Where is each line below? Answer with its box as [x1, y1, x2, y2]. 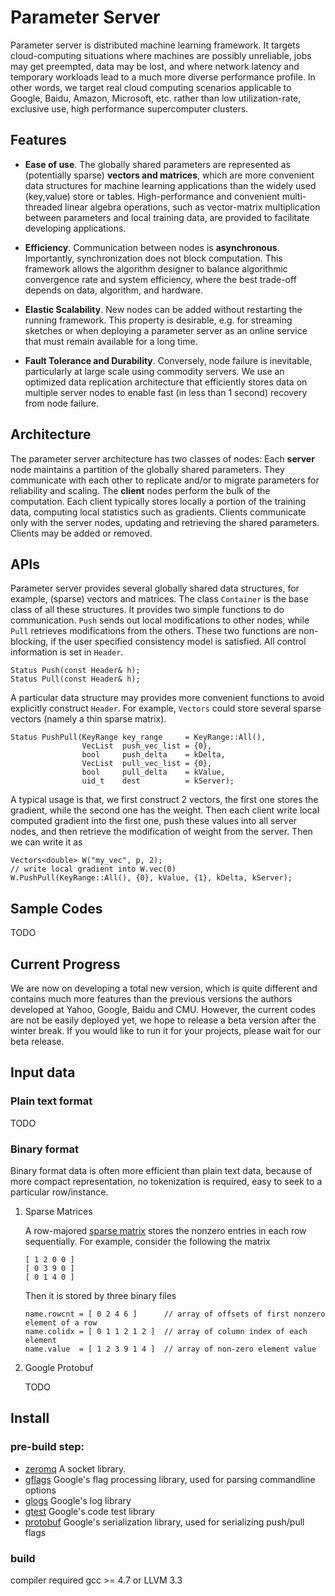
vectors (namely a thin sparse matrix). [10, 713, 167, 725]
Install [10, 1410, 50, 1427]
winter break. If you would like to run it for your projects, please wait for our [10, 1025, 322, 1036]
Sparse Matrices [24, 1205, 93, 1217]
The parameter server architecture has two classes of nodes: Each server [10, 452, 315, 465]
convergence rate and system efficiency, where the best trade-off [24, 273, 297, 285]
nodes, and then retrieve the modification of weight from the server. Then [10, 826, 313, 838]
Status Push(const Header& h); [10, 666, 141, 676]
